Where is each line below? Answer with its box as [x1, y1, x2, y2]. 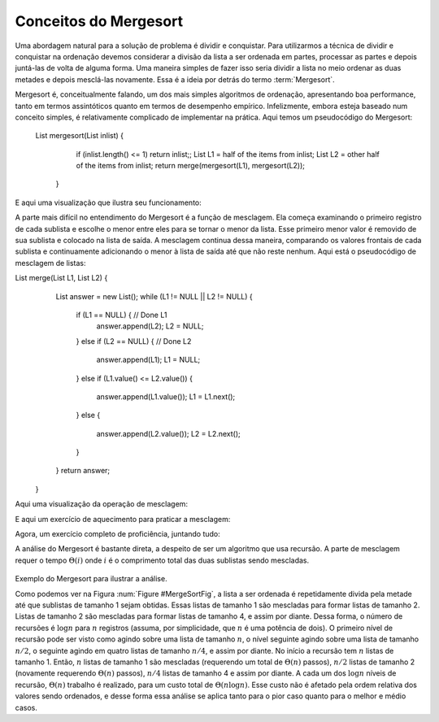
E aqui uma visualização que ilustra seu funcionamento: [15, 198, 202, 207]
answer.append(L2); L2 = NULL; [96, 321, 204, 331]
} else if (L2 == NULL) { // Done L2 [76, 336, 192, 346]
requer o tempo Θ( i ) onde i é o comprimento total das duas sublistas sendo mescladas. [15, 555, 310, 565]
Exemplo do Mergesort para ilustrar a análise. [15, 574, 167, 584]
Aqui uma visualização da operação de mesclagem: [15, 499, 189, 509]
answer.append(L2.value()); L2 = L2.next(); [96, 428, 241, 438]
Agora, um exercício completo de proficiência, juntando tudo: [15, 529, 221, 539]
